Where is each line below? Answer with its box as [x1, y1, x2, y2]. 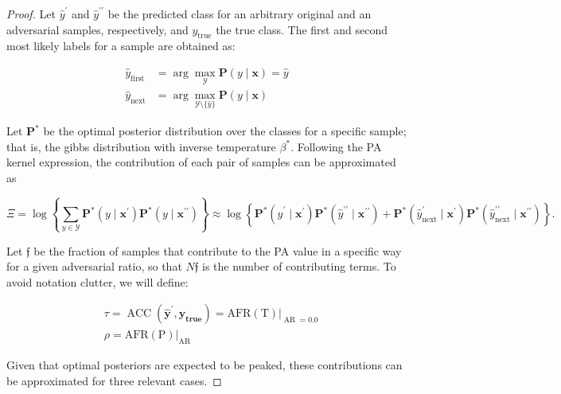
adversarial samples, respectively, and [6, 21, 189, 37]
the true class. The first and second [216, 21, 388, 37]
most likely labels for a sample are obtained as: [6, 37, 236, 54]
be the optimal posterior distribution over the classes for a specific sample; [43, 123, 407, 139]
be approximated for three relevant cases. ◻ [6, 372, 222, 388]
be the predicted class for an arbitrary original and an [107, 6, 372, 21]
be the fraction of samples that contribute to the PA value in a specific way [33, 242, 402, 259]
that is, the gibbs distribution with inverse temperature [6, 138, 276, 154]
